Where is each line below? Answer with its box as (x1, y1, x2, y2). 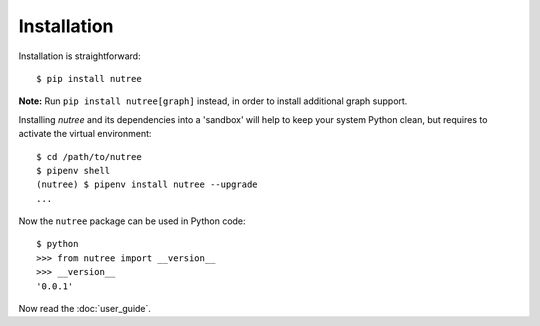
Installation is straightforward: (18, 50, 141, 62)
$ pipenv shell (36, 165, 111, 176)
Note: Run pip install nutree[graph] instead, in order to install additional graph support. (18, 95, 408, 107)
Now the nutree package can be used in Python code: (18, 215, 246, 227)
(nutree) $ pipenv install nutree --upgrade (36, 179, 259, 190)
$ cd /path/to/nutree (36, 151, 142, 162)
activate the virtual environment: (18, 128, 152, 140)
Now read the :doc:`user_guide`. (18, 303, 152, 315)
